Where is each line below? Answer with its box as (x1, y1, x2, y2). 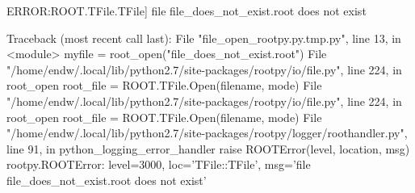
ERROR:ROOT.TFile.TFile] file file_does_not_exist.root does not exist (6, 2, 367, 19)
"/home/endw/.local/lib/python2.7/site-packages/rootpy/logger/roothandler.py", (6, 124, 408, 141)
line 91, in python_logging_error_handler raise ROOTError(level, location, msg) (6, 140, 410, 157)
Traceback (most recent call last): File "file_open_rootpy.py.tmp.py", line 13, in (6, 29, 401, 46)
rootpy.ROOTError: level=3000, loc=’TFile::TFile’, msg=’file (6, 156, 311, 173)
